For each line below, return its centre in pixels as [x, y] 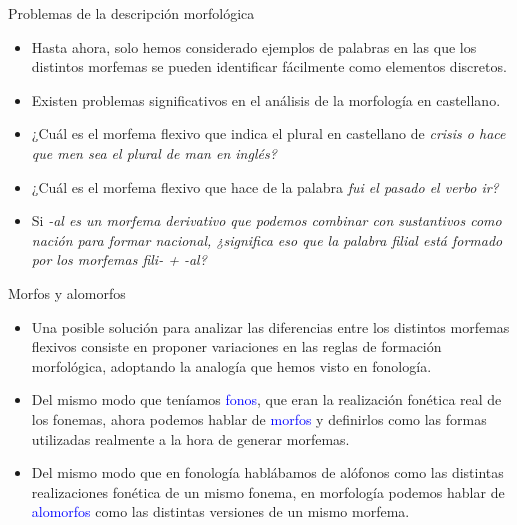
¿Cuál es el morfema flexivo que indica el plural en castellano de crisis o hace [268, 133]
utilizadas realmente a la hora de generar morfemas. [190, 438]
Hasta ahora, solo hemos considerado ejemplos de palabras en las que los [254, 46]
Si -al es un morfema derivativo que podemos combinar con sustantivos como [266, 220]
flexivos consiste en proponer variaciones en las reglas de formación [236, 346]
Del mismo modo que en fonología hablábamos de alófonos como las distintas [267, 472]
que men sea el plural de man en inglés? [154, 152]
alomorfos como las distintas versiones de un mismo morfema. [220, 511]
